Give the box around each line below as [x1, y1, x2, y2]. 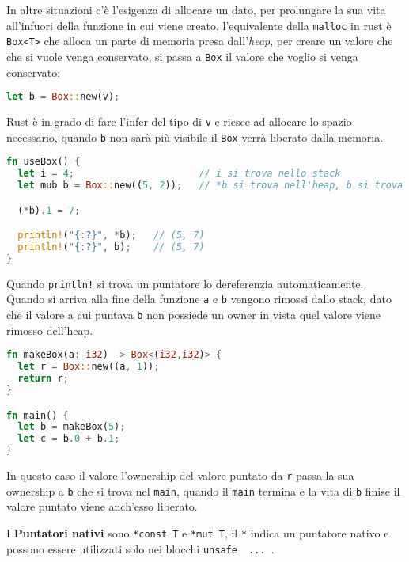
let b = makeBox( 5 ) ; [17, 421, 126, 433]
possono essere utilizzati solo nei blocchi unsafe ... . [6, 540, 275, 556]
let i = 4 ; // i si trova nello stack [17, 168, 341, 180]
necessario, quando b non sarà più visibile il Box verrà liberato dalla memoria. [6, 128, 384, 145]
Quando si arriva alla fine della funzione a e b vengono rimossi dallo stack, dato [6, 290, 392, 307]
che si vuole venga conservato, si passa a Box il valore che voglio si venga [6, 47, 358, 64]
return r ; [17, 373, 69, 385]
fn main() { [6, 409, 69, 421]
